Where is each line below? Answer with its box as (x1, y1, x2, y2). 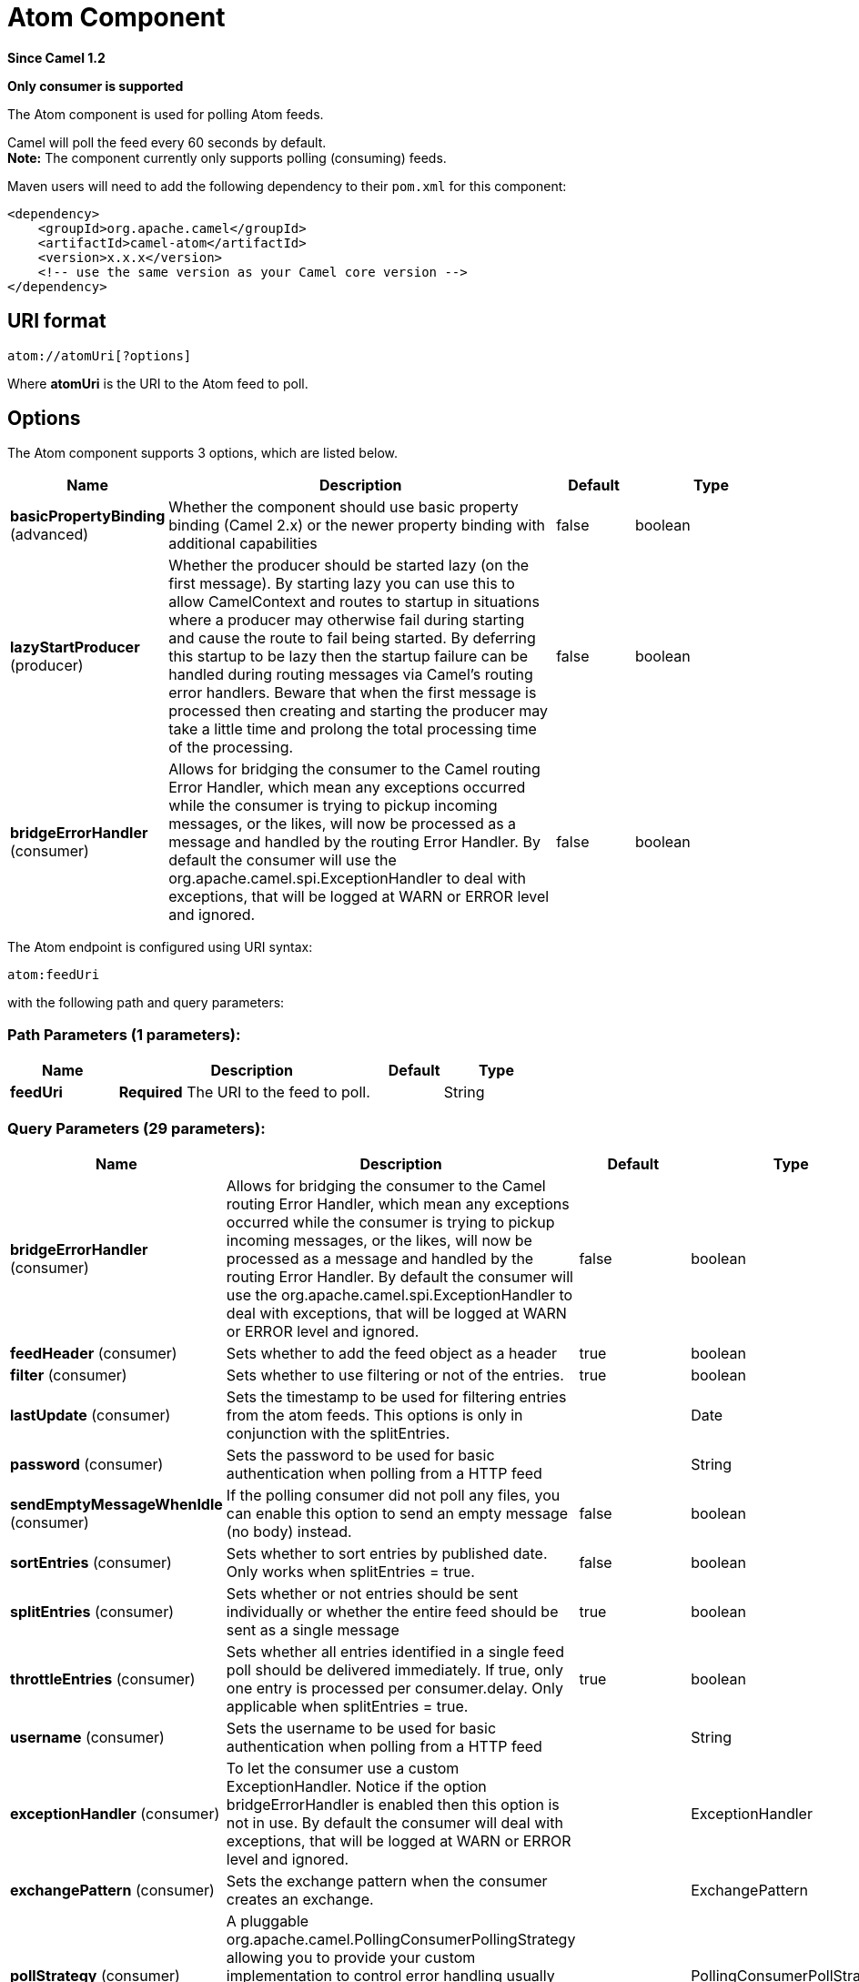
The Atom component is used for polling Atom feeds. (7, 106, 324, 122)
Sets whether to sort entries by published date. (226, 1543, 548, 1562)
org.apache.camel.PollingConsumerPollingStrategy (226, 1929, 576, 1948)
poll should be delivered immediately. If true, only (226, 1660, 564, 1679)
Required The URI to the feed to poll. (118, 1083, 370, 1102)
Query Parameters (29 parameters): (7, 1118, 266, 1138)
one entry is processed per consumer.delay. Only (226, 1678, 563, 1697)
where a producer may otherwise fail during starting (168, 611, 525, 630)
